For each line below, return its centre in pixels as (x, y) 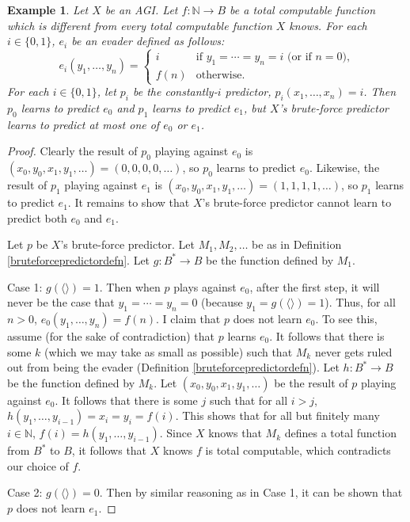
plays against (205, 286)
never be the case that (61, 302)
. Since (176, 433)
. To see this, (346, 318)
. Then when (130, 286)
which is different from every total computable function (140, 25)
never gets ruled (353, 351)
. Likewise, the (344, 168)
